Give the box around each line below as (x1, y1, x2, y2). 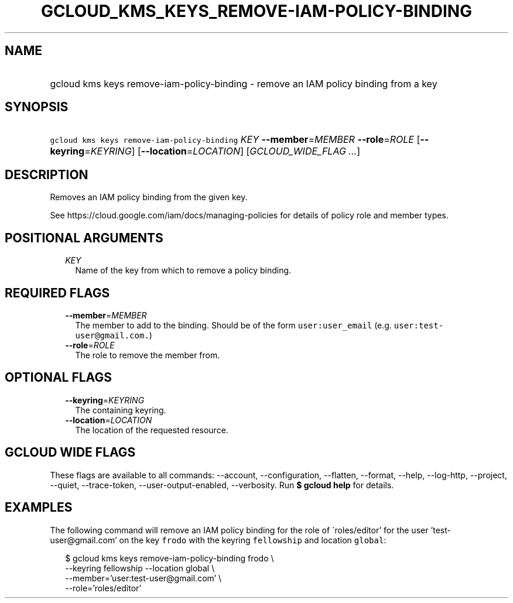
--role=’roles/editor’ (65, 583, 142, 593)
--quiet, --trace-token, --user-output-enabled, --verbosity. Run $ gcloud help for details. (50, 479, 394, 490)
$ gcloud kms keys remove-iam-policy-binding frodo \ (65, 553, 274, 563)
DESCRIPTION (5, 167, 88, 182)
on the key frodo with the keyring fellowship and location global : (119, 535, 387, 545)
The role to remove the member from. (75, 350, 220, 360)
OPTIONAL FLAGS (5, 370, 112, 385)
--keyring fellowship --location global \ (65, 563, 215, 573)
